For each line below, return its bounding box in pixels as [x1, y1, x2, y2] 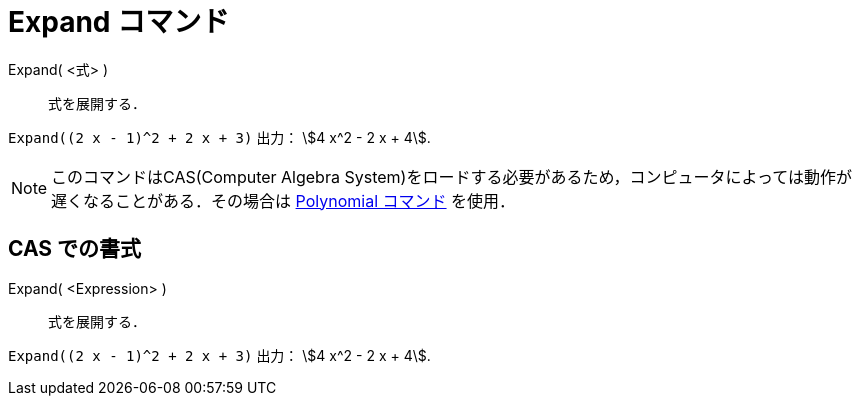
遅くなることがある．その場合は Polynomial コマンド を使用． [51, 190, 516, 211]
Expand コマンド [8, 5, 230, 39]
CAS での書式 [8, 236, 142, 262]
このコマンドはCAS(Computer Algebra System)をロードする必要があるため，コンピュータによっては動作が [51, 166, 852, 187]
